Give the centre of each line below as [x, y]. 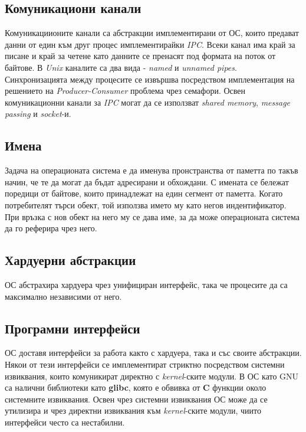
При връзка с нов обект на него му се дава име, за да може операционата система [152, 216]
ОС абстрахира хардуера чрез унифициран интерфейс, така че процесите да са [146, 284]
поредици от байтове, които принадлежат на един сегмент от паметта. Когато [144, 193]
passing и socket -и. [38, 114]
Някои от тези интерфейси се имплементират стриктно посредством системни [145, 364]
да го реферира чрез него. [51, 228]
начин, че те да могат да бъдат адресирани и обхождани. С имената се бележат [147, 181]
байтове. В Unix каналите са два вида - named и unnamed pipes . [121, 67]
